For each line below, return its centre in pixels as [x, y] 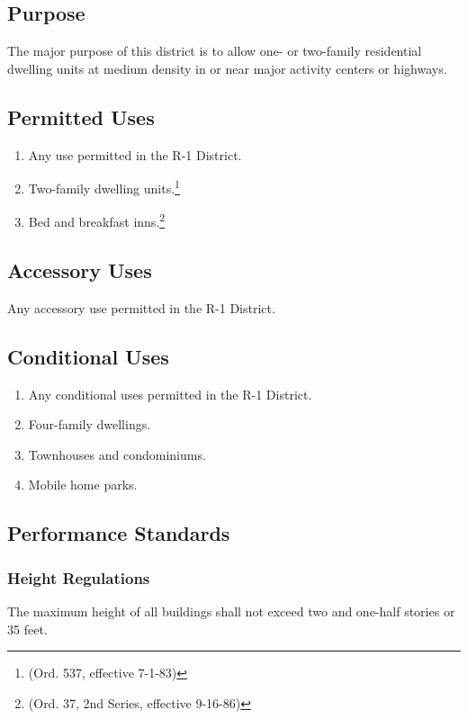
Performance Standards [119, 533]
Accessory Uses [80, 270]
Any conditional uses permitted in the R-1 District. [170, 394]
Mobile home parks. [83, 485]
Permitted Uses [81, 117]
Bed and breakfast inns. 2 [97, 220]
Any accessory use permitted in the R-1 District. [141, 307]
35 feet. [27, 629]
